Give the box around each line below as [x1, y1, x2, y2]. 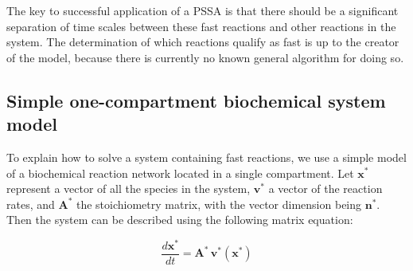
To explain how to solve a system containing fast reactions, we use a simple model [6, 148, 407, 165]
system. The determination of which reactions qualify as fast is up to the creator [6, 33, 399, 50]
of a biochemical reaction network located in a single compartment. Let [6, 164, 354, 181]
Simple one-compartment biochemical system [6, 88, 386, 112]
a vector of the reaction [268, 180, 383, 197]
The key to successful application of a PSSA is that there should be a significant [6, 2, 399, 18]
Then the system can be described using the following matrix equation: [6, 211, 353, 228]
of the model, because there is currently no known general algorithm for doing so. [6, 49, 404, 65]
